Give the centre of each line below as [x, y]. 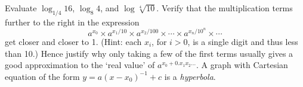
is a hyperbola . [190, 76]
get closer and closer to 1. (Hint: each [73, 42]
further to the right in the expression [72, 22]
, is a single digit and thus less [243, 42]
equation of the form [42, 76]
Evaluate [21, 8]
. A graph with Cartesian [242, 65]
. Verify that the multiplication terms [225, 8]
